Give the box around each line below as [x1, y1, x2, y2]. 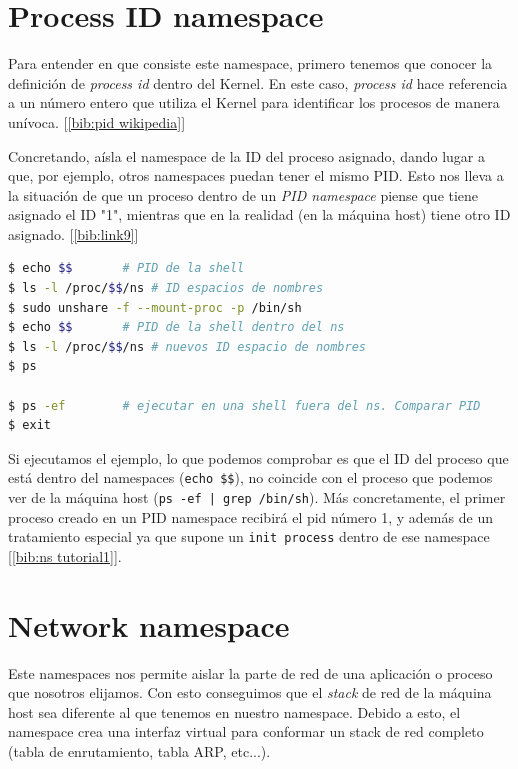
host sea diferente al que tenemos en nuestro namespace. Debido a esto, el [8, 701, 461, 722]
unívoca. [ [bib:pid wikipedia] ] [8, 111, 186, 132]
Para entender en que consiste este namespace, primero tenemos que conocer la [8, 53, 493, 74]
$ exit [8, 418, 51, 433]
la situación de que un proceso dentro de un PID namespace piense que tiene [8, 184, 479, 205]
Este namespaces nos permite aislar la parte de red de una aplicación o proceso [8, 662, 493, 683]
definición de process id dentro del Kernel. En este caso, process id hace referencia [8, 72, 508, 93]
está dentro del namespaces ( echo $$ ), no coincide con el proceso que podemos [8, 467, 493, 488]
